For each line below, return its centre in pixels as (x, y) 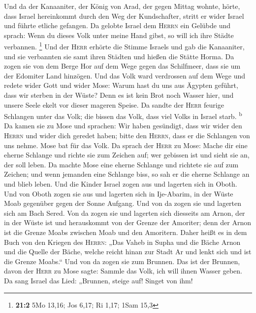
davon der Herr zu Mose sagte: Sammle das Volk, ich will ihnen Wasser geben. (123, 271)
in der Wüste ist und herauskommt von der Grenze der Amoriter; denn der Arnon (128, 222)
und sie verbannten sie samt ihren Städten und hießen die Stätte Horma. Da (119, 56)
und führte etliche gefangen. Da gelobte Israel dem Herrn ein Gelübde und (117, 25)
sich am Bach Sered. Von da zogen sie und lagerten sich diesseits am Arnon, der (125, 213)
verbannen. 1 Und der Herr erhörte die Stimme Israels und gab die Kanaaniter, (124, 46)
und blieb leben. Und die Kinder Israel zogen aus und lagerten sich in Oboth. (121, 184)
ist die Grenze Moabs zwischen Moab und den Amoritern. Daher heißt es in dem (126, 232)
